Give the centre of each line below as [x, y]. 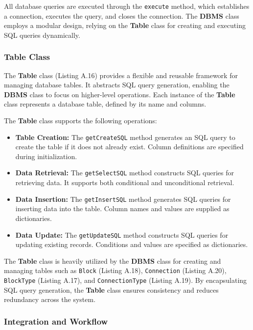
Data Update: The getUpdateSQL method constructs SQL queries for [122, 234]
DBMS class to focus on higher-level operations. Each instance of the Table [120, 94]
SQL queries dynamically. [42, 35]
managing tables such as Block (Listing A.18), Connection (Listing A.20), [115, 270]
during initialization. [46, 156]
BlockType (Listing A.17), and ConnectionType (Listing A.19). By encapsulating [126, 280]
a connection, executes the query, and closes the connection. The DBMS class [122, 15]
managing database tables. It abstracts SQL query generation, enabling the [117, 85]
